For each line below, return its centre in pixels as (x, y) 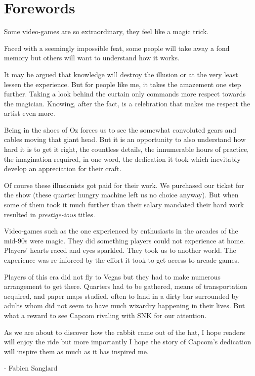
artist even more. (30, 113)
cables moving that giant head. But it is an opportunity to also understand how (125, 139)
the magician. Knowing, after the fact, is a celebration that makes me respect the (127, 103)
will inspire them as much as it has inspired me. (76, 351)
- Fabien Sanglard (31, 368)
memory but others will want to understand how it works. (92, 58)
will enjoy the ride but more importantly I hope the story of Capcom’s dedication (128, 342)
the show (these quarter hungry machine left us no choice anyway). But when (121, 195)
